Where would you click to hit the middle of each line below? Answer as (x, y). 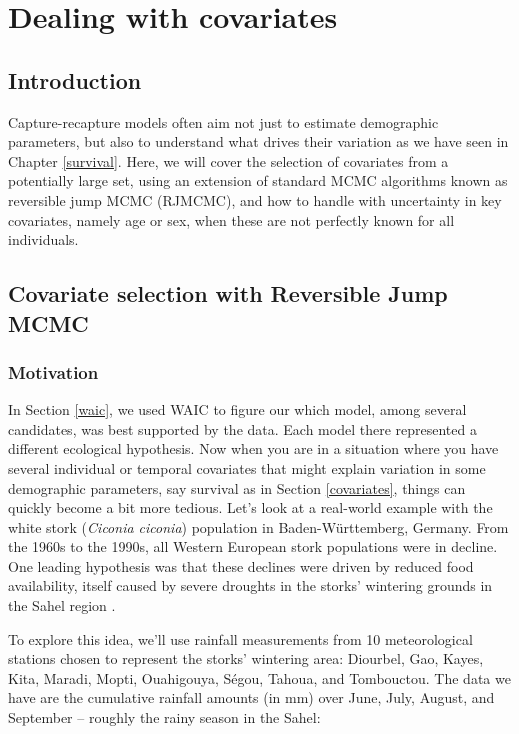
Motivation (53, 371)
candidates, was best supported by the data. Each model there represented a (242, 428)
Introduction (75, 79)
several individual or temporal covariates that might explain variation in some (247, 467)
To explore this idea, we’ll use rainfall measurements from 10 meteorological (240, 638)
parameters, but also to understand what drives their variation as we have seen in (258, 141)
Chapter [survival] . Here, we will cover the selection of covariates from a (228, 160)
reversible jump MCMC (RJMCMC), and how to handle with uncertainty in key (255, 199)
